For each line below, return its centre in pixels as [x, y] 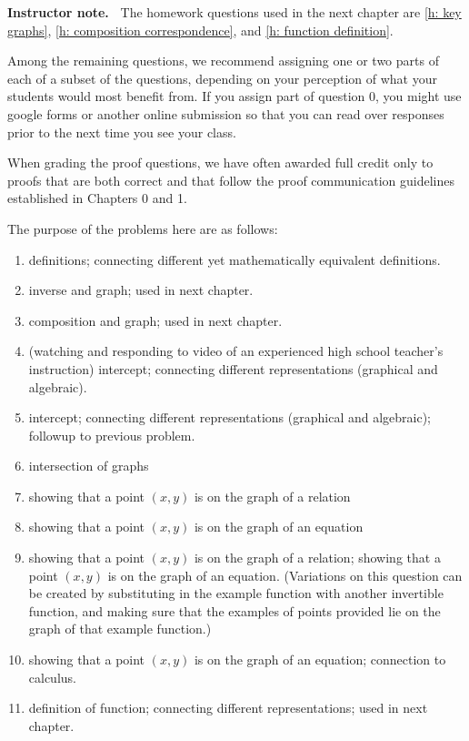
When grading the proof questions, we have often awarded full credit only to [220, 162]
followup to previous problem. [112, 435]
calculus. [52, 677]
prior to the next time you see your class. [122, 132]
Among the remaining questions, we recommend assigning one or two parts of [223, 61]
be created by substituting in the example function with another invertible [236, 593]
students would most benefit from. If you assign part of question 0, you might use [234, 96]
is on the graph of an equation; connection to [320, 660]
